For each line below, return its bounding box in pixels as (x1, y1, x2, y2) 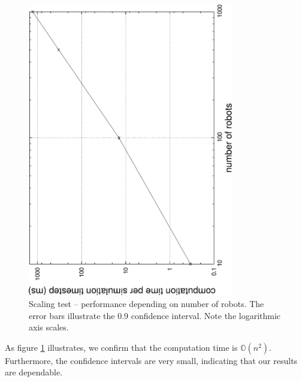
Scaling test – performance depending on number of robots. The (29, 297, 264, 309)
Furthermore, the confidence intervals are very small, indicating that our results (5, 354, 298, 366)
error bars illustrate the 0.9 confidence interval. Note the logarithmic (29, 309, 281, 321)
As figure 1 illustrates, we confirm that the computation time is (5, 341, 238, 353)
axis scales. (29, 321, 69, 333)
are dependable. (5, 366, 63, 378)
